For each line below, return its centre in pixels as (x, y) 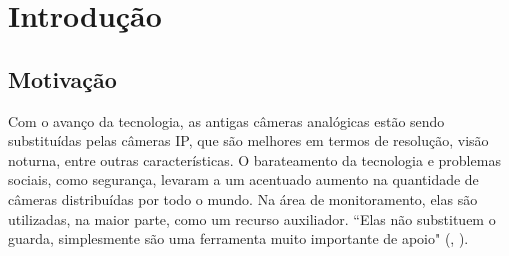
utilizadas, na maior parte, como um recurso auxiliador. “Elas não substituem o (252, 218)
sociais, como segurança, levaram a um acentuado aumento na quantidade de (243, 179)
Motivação (62, 78)
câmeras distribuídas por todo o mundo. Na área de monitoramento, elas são (243, 198)
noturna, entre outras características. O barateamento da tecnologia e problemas (254, 159)
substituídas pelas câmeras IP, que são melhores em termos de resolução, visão (248, 140)
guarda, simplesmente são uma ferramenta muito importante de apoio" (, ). (238, 238)
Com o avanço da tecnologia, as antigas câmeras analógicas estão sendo (226, 120)
